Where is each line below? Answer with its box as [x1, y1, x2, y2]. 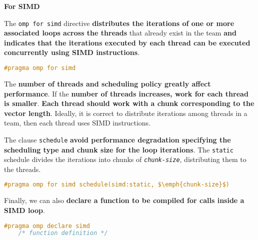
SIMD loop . [4, 204, 45, 215]
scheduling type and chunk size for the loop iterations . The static [4, 144, 233, 154]
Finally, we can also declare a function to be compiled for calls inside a [4, 195, 244, 205]
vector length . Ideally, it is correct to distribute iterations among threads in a [4, 107, 247, 118]
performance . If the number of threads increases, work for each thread [4, 88, 248, 98]
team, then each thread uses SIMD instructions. [4, 117, 151, 128]
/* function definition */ [18, 229, 108, 237]
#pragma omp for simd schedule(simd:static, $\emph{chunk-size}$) [4, 181, 230, 188]
